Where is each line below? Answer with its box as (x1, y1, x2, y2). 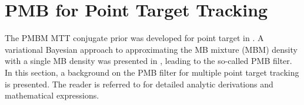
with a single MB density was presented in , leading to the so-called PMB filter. (5, 55, 292, 67)
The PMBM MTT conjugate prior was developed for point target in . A (5, 32, 264, 44)
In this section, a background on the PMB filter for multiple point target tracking (5, 66, 299, 78)
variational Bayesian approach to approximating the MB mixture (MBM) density (5, 43, 298, 55)
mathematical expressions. (5, 89, 99, 101)
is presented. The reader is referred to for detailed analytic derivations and (5, 77, 273, 90)
